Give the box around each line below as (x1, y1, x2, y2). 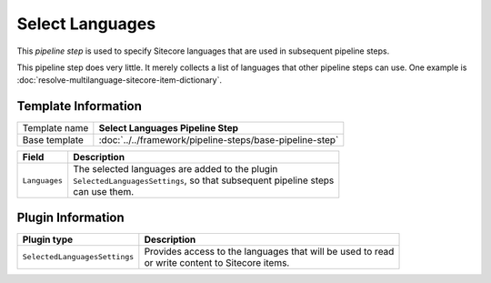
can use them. (73, 186, 135, 198)
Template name (22, 122, 89, 135)
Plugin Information (16, 209, 125, 225)
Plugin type (22, 233, 74, 246)
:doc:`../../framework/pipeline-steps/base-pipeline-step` (98, 134, 339, 147)
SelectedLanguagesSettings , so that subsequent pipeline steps (73, 174, 335, 187)
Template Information (16, 98, 143, 114)
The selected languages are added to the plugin (73, 163, 278, 176)
